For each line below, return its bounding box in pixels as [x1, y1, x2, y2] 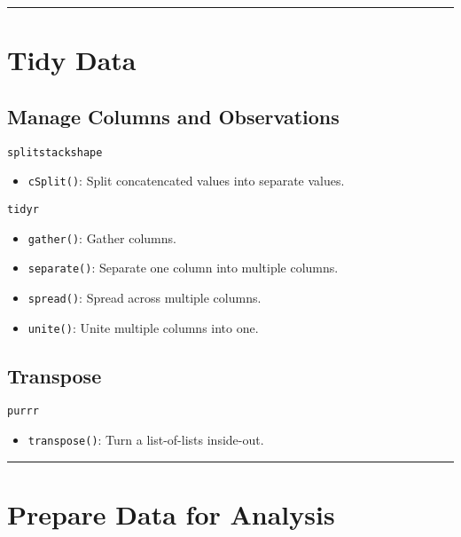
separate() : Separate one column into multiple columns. [27, 258, 339, 277]
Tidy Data [7, 42, 137, 78]
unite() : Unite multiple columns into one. [27, 318, 259, 336]
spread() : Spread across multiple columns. [27, 288, 262, 306]
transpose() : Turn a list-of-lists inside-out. [27, 430, 264, 449]
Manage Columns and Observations [7, 102, 340, 130]
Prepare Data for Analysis [7, 495, 335, 532]
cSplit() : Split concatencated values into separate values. [27, 171, 345, 190]
